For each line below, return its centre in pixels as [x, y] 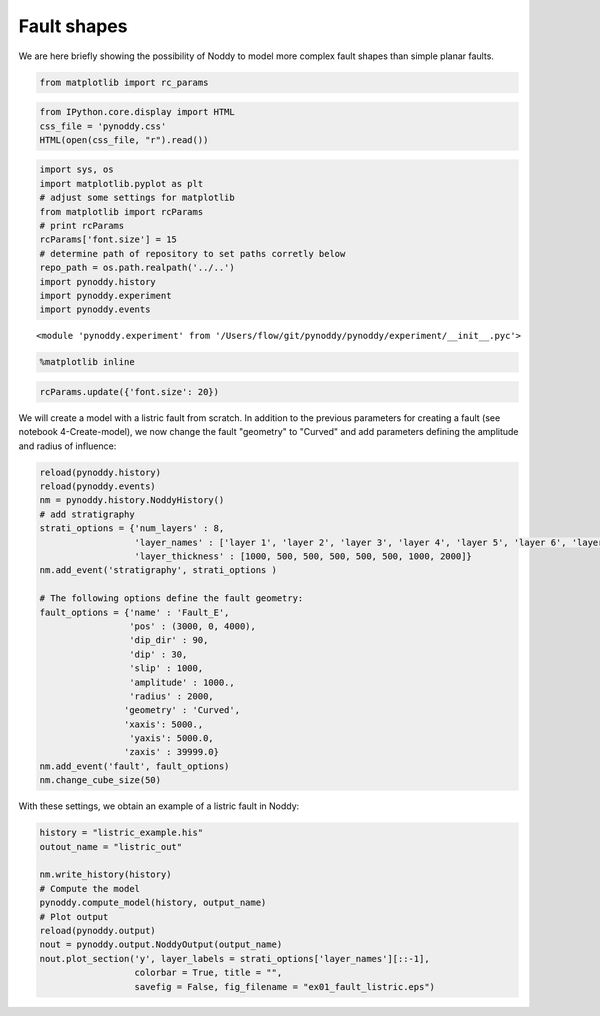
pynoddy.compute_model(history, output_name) [153, 903]
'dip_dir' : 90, [168, 640]
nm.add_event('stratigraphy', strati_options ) [158, 570]
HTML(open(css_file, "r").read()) [124, 139]
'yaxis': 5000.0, [171, 738]
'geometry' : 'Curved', [181, 710]
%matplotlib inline [87, 362]
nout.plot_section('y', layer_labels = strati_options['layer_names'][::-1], [234, 958]
